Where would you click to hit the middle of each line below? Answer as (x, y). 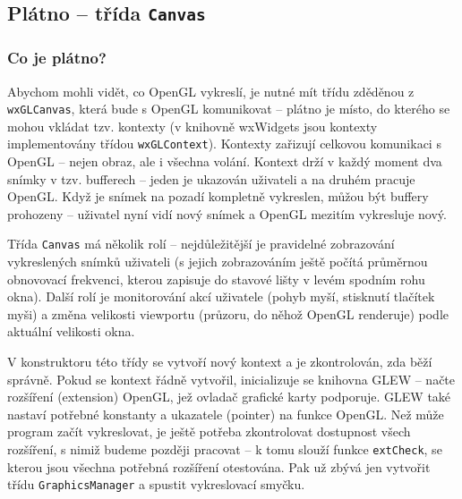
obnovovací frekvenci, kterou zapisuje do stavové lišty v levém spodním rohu (216, 279)
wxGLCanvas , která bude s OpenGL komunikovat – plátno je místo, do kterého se (229, 109)
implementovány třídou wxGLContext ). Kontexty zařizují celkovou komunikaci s (224, 144)
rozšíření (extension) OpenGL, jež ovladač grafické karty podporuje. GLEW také (229, 397)
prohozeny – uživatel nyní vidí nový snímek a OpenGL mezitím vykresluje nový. (227, 213)
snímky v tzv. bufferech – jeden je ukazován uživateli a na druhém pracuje (211, 178)
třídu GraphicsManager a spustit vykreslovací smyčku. (156, 484)
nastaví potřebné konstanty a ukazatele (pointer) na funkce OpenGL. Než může (226, 414)
